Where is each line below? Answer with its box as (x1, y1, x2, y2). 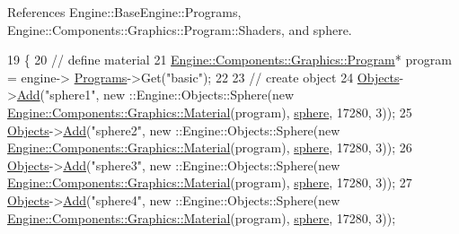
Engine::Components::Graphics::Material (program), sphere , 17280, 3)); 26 (7, 138, 412, 157)
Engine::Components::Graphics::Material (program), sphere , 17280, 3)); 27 (7, 173, 412, 192)
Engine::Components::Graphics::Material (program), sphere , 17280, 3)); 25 (7, 102, 412, 121)
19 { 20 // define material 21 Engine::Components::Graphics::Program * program (7, 50, 452, 69)
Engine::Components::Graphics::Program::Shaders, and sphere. (7, 20, 352, 39)
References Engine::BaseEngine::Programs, (7, 3, 242, 21)
